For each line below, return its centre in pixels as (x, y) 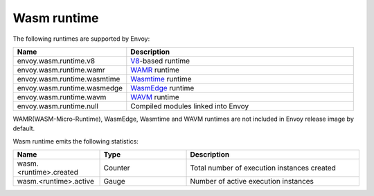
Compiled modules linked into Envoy (190, 106)
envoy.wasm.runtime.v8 (56, 61)
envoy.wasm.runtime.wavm (62, 97)
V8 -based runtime (160, 61)
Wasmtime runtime (161, 79)
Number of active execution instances (252, 182)
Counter (117, 168)
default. (24, 128)
